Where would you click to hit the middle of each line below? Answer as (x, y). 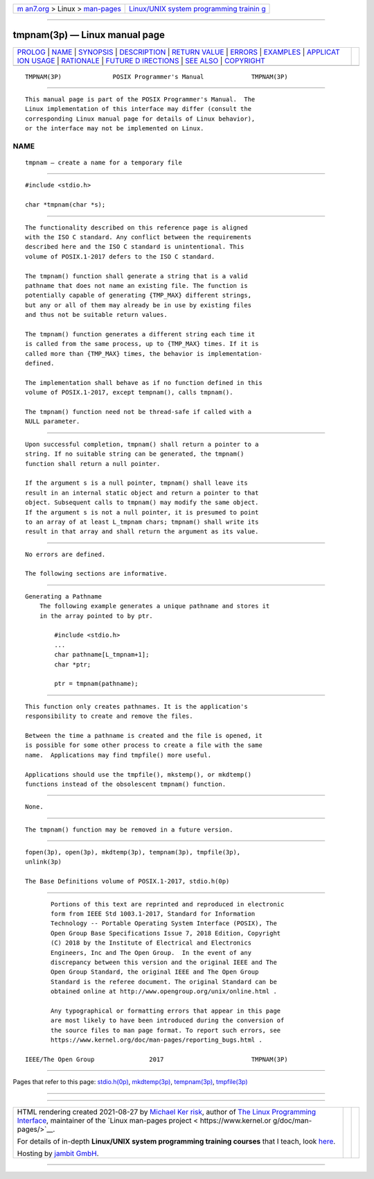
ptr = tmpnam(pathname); (96, 684)
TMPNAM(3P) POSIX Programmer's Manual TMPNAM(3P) (157, 77)
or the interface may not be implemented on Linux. (115, 129)
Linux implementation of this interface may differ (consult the (139, 109)
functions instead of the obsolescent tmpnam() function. (126, 784)
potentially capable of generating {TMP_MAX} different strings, (139, 295)
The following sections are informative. (96, 574)
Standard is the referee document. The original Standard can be (164, 982)
